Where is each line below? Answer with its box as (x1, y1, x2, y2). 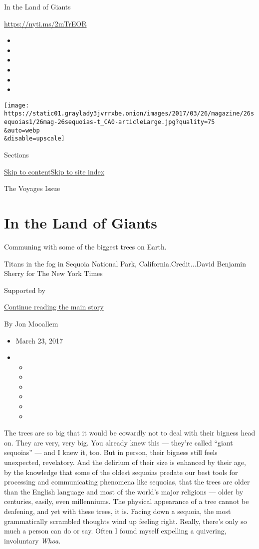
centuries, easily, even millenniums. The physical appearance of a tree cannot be (4, 496, 249, 506)
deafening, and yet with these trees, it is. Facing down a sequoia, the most (4, 506, 231, 516)
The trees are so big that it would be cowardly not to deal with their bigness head (4, 427, 256, 438)
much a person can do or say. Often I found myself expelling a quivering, (4, 525, 227, 536)
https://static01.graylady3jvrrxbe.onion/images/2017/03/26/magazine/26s (4, 110, 255, 117)
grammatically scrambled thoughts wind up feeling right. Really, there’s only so (4, 515, 247, 526)
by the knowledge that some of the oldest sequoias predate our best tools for (4, 466, 238, 477)
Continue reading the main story (4, 301, 104, 312)
